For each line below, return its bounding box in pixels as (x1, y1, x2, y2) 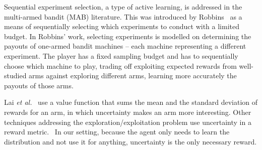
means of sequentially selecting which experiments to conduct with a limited (4, 21, 239, 32)
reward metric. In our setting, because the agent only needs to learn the (4, 126, 230, 137)
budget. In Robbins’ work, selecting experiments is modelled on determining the (4, 31, 251, 41)
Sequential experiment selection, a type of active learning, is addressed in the (4, 2, 242, 12)
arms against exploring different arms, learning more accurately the (29, 70, 237, 81)
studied (4, 70, 27, 81)
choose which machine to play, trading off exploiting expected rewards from (4, 60, 237, 71)
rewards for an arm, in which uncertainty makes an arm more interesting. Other (4, 106, 251, 117)
